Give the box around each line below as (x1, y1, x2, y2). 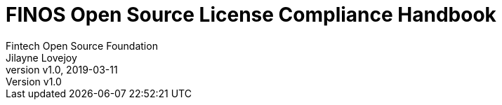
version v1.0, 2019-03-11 (6, 63, 118, 76)
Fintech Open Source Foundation (6, 39, 158, 52)
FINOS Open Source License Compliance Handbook (6, 3, 496, 27)
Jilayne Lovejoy (6, 51, 77, 64)
